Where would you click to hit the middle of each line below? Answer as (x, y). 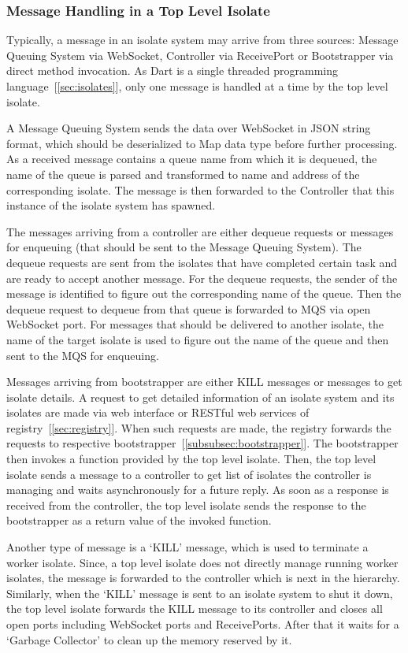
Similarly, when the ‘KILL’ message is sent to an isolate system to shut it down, (200, 593)
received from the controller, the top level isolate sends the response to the (186, 505)
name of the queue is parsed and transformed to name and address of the (183, 174)
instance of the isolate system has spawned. (111, 205)
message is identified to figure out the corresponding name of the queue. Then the (204, 293)
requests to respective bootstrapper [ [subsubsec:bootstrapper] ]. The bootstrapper (202, 443)
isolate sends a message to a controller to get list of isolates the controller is (189, 474)
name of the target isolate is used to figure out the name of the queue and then (198, 339)
